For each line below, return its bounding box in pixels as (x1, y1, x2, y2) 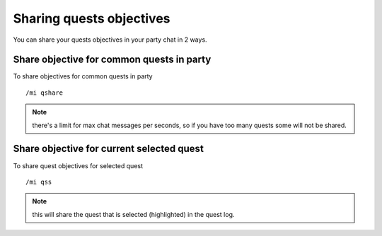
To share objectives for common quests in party (13, 72, 153, 81)
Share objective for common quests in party (13, 54, 212, 66)
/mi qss (25, 177, 52, 186)
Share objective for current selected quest (13, 143, 204, 155)
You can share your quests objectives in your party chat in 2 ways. (13, 35, 208, 44)
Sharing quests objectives (13, 11, 170, 26)
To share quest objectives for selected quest (13, 161, 144, 170)
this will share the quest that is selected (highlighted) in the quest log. (32, 210, 235, 218)
